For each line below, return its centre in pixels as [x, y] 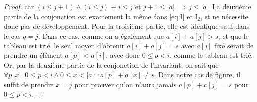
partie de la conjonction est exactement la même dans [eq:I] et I [101, 16]
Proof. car [19, 6]
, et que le [233, 35]
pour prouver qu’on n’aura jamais [126, 84]
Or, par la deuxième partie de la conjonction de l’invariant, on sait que [111, 65]
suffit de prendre [29, 84]
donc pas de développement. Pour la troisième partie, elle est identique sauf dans [127, 26]
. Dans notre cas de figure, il [197, 75]
